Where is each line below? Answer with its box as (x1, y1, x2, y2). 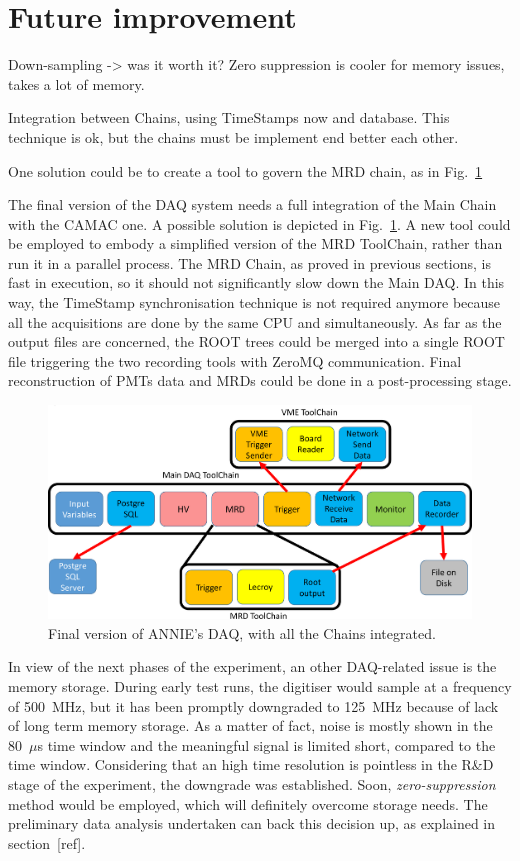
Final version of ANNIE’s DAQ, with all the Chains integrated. (48, 622, 436, 643)
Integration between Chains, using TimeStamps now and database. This (8, 107, 450, 128)
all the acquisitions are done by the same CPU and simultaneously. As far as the (8, 311, 502, 332)
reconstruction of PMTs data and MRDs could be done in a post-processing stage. (8, 370, 512, 391)
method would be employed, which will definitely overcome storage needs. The (8, 793, 488, 814)
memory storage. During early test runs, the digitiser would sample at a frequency (8, 676, 512, 697)
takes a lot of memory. (8, 73, 145, 94)
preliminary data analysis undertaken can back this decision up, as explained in (8, 813, 496, 834)
